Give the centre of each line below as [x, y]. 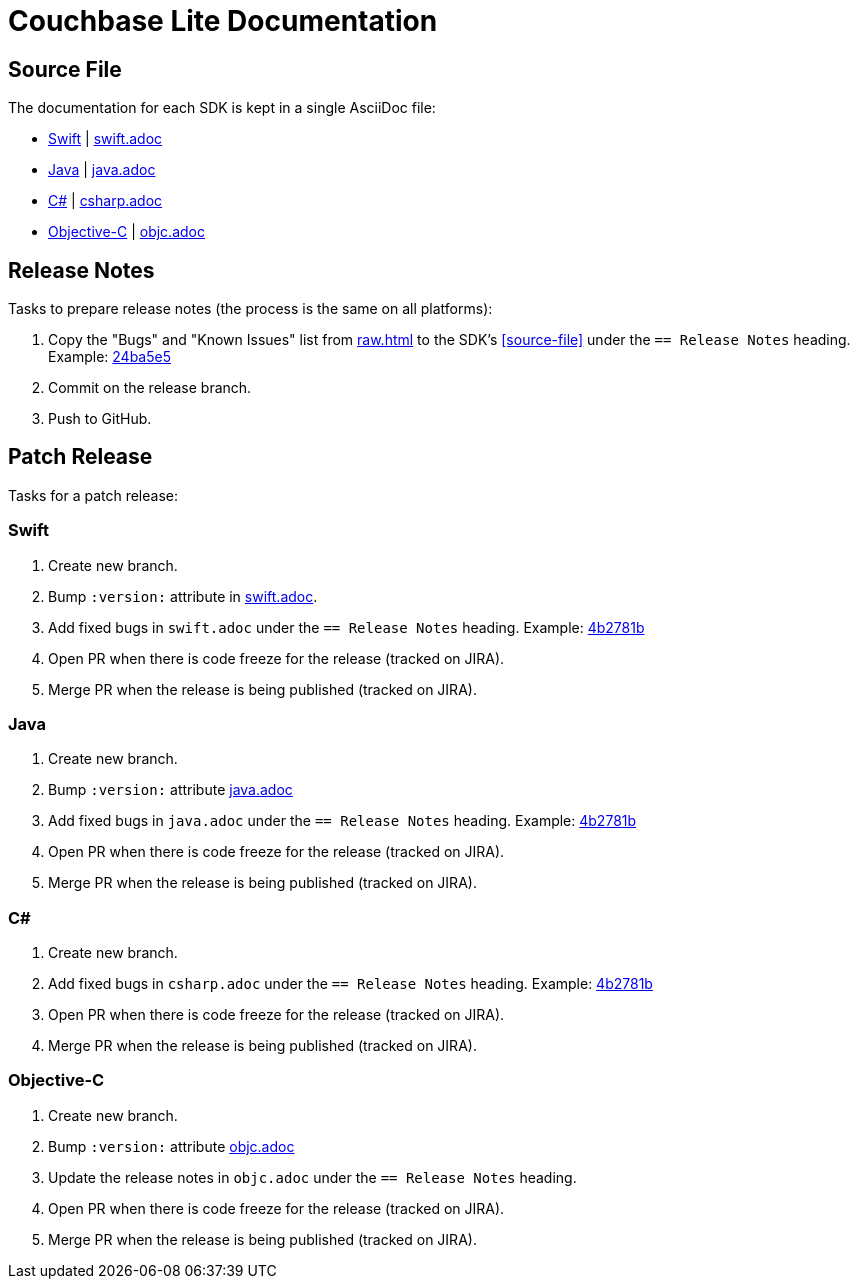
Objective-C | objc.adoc [126, 232]
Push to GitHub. [100, 419]
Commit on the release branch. [150, 388]
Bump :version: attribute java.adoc [170, 790]
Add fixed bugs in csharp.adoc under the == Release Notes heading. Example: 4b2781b [350, 984]
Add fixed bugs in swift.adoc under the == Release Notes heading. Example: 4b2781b [346, 627]
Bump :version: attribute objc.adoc [171, 1146]
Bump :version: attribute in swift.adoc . [183, 596]
